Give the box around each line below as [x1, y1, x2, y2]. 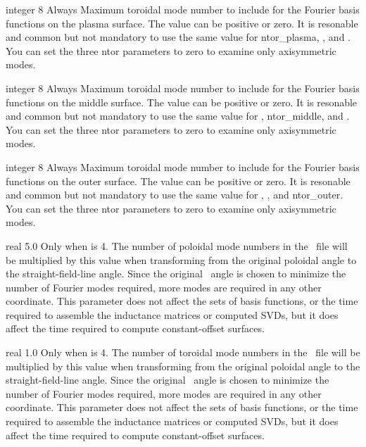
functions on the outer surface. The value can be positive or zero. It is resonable [6, 173, 351, 188]
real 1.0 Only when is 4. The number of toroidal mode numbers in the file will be [6, 345, 360, 360]
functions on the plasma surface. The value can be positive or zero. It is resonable [6, 15, 358, 30]
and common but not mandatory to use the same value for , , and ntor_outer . [6, 187, 343, 202]
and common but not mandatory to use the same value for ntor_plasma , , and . [6, 30, 351, 44]
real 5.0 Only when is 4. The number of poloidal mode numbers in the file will [6, 238, 348, 253]
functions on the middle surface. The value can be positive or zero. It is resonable [6, 94, 358, 109]
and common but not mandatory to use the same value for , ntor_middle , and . [6, 108, 350, 123]
